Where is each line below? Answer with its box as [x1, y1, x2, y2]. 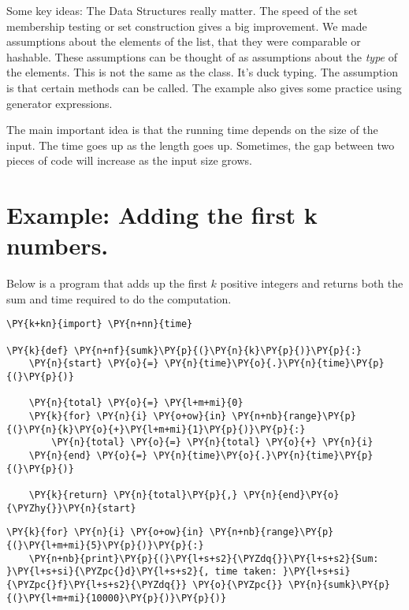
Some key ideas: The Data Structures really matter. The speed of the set [6, 2, 358, 18]
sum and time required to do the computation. [6, 290, 232, 307]
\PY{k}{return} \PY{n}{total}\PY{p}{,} [28, 489, 238, 500]
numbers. [6, 229, 109, 262]
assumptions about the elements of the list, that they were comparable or [6, 33, 361, 50]
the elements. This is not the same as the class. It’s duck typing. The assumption [6, 64, 398, 80]
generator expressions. [6, 95, 113, 111]
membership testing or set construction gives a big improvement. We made [6, 17, 367, 34]
